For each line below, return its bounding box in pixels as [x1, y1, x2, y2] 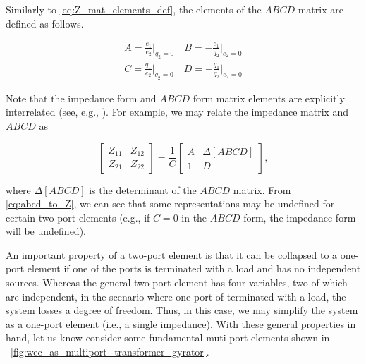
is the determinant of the [89, 182, 197, 197]
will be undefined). [6, 224, 86, 238]
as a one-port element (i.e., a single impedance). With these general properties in [6, 316, 356, 331]
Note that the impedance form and [6, 90, 157, 105]
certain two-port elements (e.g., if [6, 210, 150, 224]
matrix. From [233, 182, 291, 197]
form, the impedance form [243, 210, 356, 224]
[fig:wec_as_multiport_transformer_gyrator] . [11, 344, 209, 359]
